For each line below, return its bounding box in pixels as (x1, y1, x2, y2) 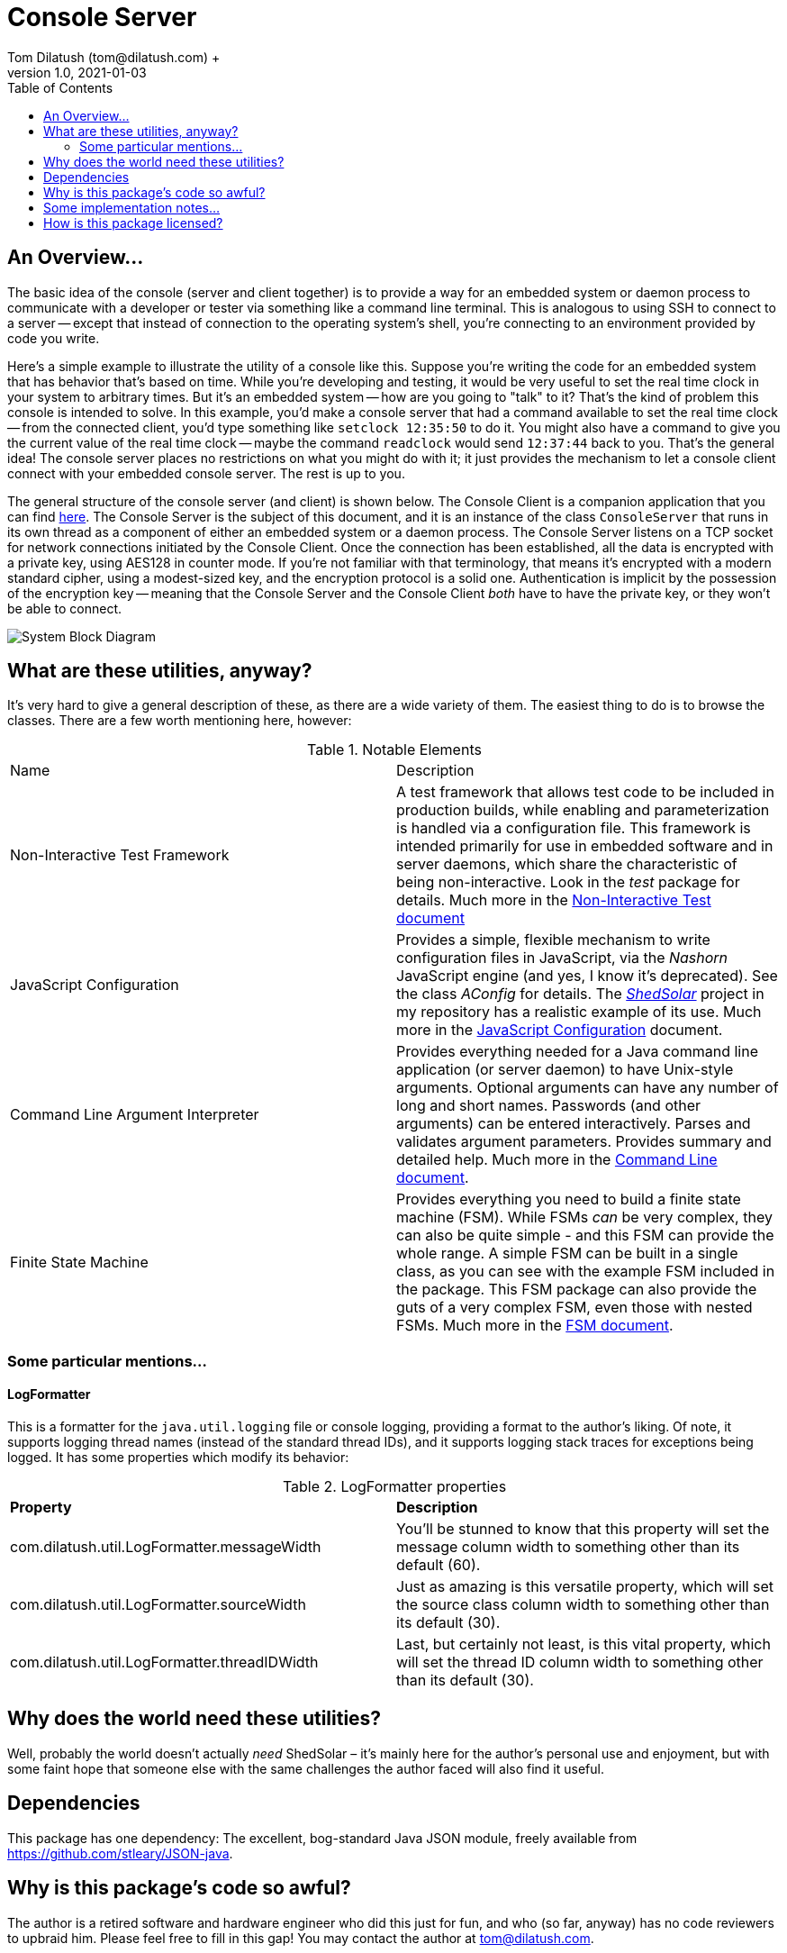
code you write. (7, 330, 100, 346)
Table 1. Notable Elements (307, 740, 482, 759)
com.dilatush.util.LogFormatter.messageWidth (10, 1538, 321, 1557)
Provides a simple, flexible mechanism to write (396, 931, 710, 949)
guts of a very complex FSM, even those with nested (396, 1298, 753, 1317)
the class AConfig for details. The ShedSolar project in (396, 985, 764, 1004)
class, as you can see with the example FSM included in (396, 1262, 775, 1281)
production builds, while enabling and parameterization (396, 801, 770, 820)
